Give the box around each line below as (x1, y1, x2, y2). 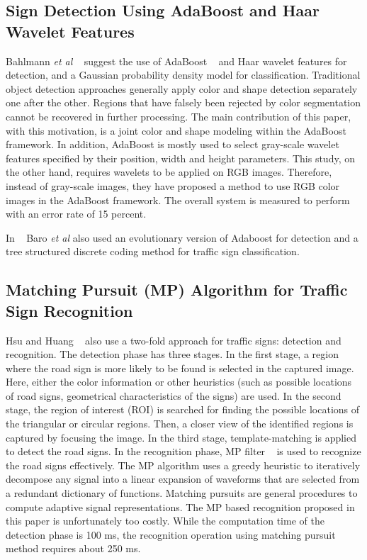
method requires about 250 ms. (6, 541, 141, 556)
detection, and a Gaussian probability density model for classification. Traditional (6, 67, 361, 82)
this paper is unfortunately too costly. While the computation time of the (6, 513, 324, 528)
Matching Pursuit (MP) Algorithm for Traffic (6, 279, 348, 301)
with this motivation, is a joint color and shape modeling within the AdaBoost (6, 123, 346, 138)
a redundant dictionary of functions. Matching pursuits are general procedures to (6, 486, 358, 500)
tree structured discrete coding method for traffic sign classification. (6, 244, 300, 259)
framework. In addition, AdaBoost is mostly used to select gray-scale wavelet (6, 137, 339, 152)
